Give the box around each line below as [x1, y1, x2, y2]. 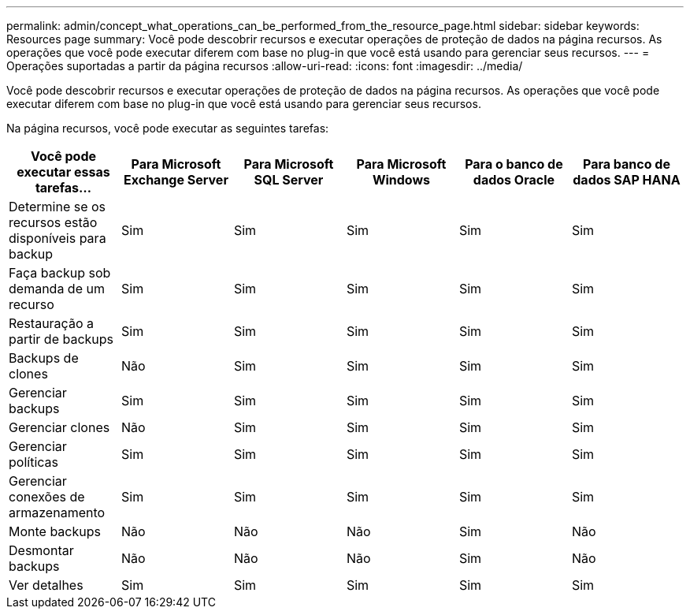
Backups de [9, 350, 79, 366]
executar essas [17, 164, 110, 180]
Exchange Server [124, 172, 228, 188]
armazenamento [9, 505, 106, 520]
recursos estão [9, 214, 98, 230]
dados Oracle [473, 172, 555, 188]
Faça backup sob [9, 265, 111, 281]
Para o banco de [465, 156, 563, 172]
